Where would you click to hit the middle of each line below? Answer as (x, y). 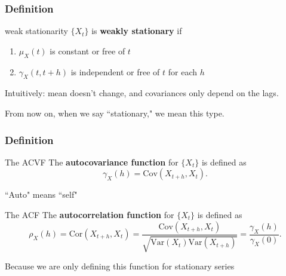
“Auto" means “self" (41, 194)
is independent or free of (115, 71)
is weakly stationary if (137, 31)
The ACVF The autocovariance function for (92, 162)
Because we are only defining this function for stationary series (120, 266)
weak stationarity (36, 31)
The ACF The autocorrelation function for (90, 214)
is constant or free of (87, 50)
